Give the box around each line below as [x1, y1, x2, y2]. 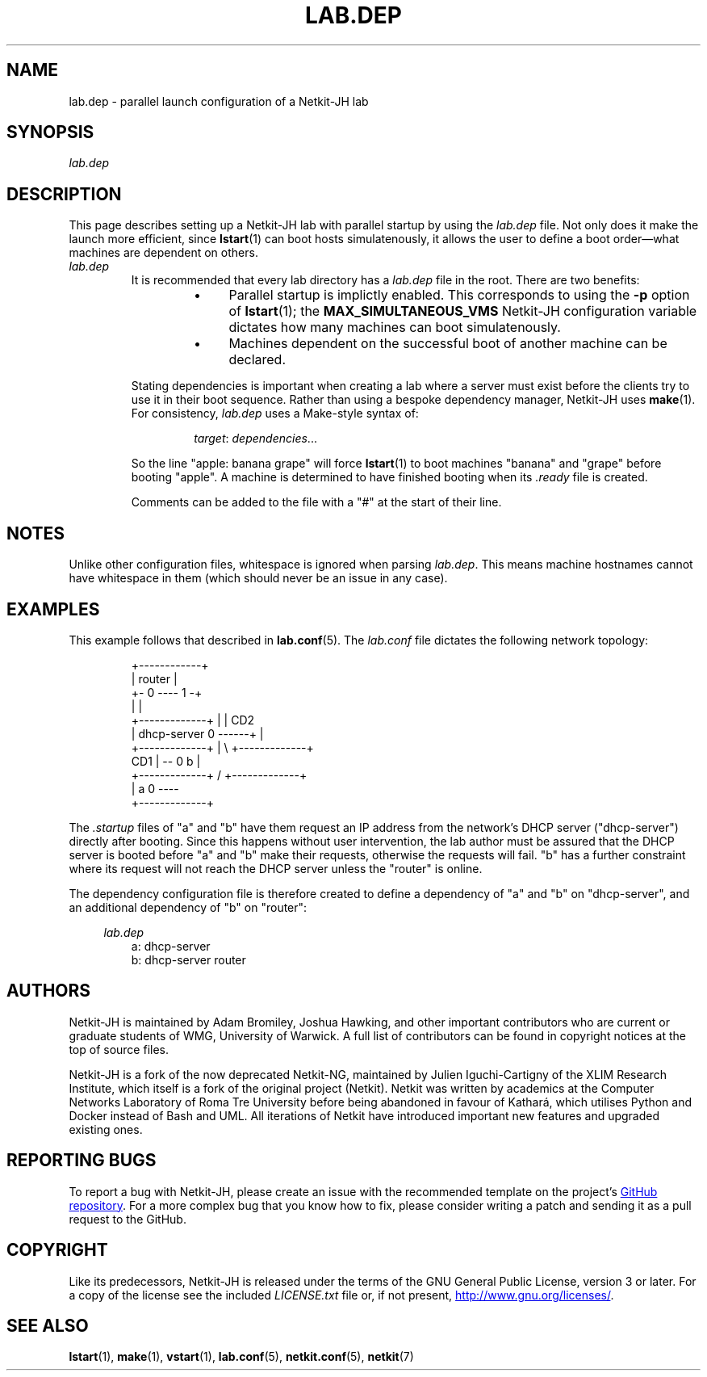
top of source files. [69, 1042, 169, 1056]
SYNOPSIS [6, 122, 94, 143]
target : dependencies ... [194, 431, 317, 446]
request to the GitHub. [69, 1211, 186, 1226]
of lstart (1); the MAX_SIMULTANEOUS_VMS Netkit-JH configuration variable [228, 303, 697, 320]
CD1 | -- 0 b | [131, 754, 201, 768]
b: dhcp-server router [131, 952, 246, 967]
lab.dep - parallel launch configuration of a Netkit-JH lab [69, 94, 369, 108]
